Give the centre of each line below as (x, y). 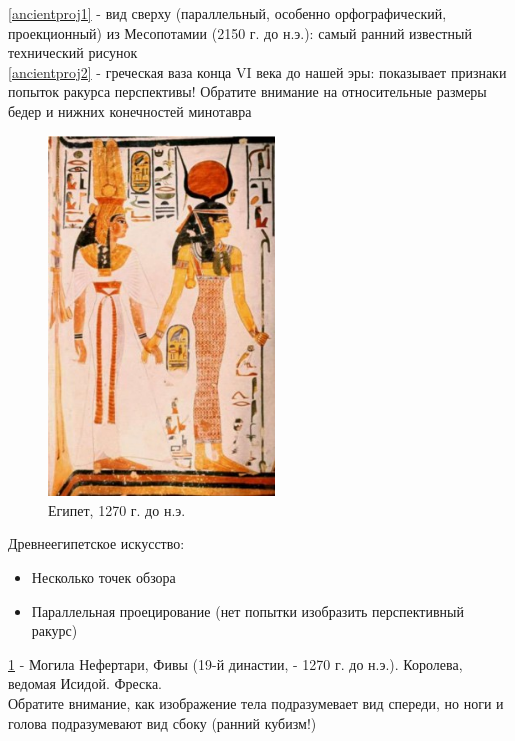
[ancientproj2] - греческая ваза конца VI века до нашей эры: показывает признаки (257, 71)
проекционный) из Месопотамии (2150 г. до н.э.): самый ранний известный (240, 32)
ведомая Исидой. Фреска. (85, 683)
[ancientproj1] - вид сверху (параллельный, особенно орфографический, (227, 13)
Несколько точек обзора (103, 576)
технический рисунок (73, 52)
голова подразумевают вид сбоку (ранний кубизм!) (162, 722)
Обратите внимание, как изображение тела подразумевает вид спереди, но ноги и (256, 702)
